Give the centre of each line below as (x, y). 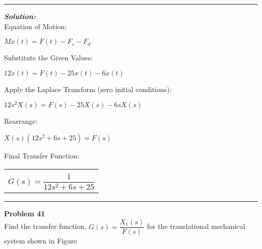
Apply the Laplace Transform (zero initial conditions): (88, 89)
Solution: (20, 16)
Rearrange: (21, 121)
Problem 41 (25, 214)
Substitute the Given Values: (49, 58)
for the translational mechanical (196, 226)
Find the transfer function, (45, 226)
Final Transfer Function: (42, 156)
